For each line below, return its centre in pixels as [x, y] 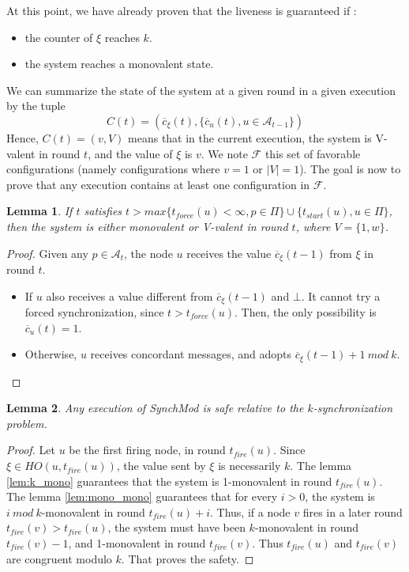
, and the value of [130, 153]
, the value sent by [161, 466]
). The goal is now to [350, 169]
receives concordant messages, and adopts [191, 354]
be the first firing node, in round [147, 450]
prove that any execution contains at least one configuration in [158, 184]
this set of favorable [313, 153]
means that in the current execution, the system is [250, 137]
